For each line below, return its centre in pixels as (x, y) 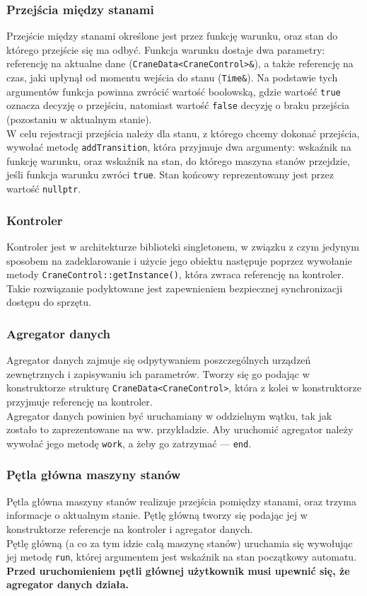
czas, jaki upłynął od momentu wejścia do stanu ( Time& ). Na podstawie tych (172, 78)
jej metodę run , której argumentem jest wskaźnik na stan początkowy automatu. (182, 557)
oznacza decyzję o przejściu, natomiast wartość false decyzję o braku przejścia (178, 105)
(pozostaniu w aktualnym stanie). (79, 119)
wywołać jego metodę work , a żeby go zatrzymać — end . (129, 443)
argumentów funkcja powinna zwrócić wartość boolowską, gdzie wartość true (174, 91)
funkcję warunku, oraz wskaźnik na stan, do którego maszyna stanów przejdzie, (178, 160)
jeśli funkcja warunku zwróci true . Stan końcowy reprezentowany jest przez (170, 174)
